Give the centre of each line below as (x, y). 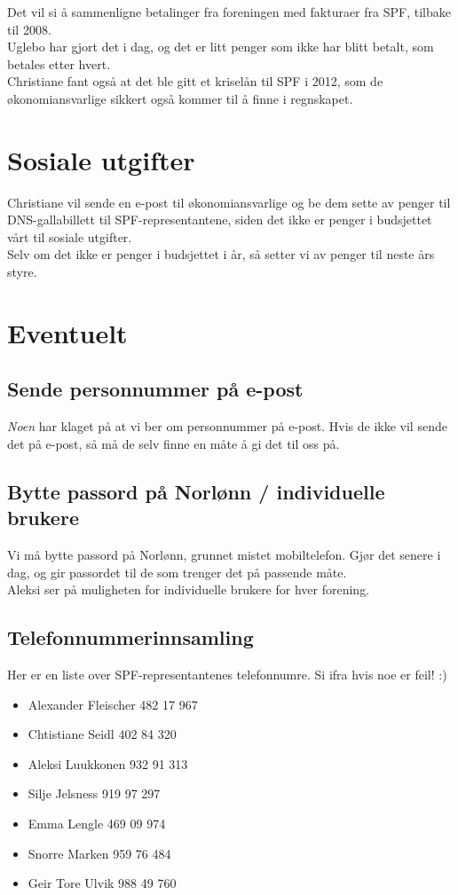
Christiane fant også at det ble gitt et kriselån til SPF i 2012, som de (195, 81)
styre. (22, 272)
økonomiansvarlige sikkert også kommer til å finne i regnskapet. (180, 98)
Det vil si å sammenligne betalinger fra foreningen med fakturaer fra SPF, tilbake (229, 12)
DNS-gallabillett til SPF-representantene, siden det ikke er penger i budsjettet (220, 220)
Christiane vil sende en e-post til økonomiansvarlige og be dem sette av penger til (229, 202)
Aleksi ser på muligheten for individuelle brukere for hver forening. (189, 589)
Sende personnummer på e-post (155, 389)
